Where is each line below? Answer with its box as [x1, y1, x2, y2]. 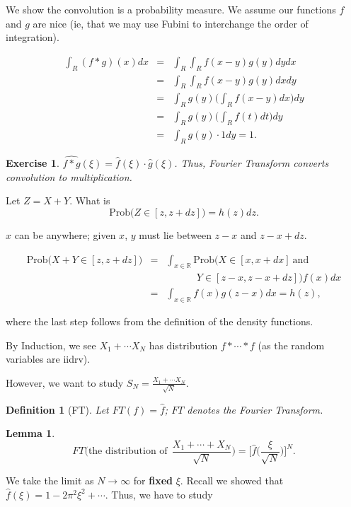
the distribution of [88, 446, 168, 457]
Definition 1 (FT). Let [6, 402, 109, 416]
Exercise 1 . [6, 156, 59, 170]
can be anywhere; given [14, 227, 116, 242]
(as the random [258, 337, 325, 352]
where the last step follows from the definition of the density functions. [6, 314, 313, 329]
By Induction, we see [6, 337, 96, 352]
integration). [6, 30, 59, 45]
